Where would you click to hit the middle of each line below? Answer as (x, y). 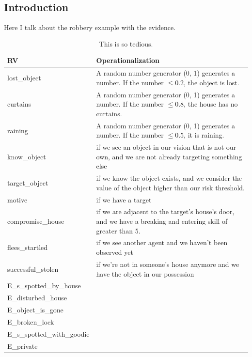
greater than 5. (118, 230)
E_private (23, 346)
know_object (27, 156)
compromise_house (36, 221)
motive (17, 199)
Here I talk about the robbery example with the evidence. (90, 27)
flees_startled (28, 247)
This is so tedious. (126, 43)
